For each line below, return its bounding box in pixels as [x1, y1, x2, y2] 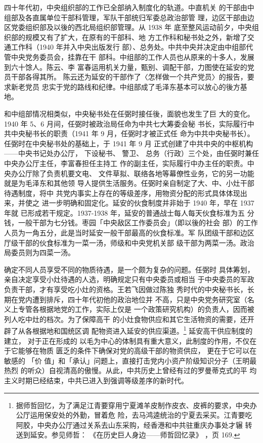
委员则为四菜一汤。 [11, 247, 75, 258]
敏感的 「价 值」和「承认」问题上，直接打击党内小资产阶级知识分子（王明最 [4, 355, 257, 366]
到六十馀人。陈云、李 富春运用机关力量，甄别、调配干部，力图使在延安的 [4, 61, 247, 72]
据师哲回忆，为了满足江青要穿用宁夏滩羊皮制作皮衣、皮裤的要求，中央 [16, 399, 250, 410]
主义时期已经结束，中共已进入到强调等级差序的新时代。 [4, 375, 188, 386]
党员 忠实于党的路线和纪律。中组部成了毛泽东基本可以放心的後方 [25, 81, 240, 92]
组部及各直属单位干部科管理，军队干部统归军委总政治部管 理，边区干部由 [4, 12, 247, 22]
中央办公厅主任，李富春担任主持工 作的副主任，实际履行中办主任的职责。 [4, 157, 247, 168]
